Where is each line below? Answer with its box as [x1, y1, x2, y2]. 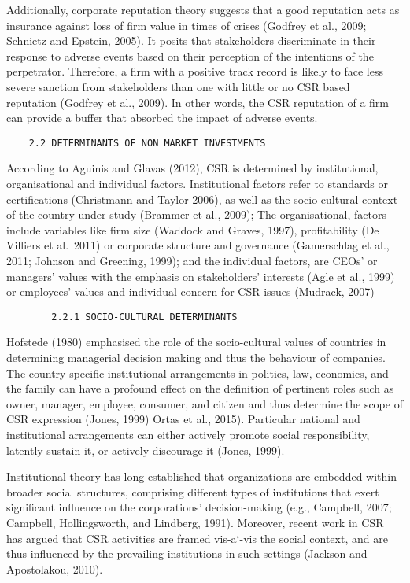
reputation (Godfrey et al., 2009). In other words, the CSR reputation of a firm [6, 94, 389, 110]
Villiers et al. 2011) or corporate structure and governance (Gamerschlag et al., [6, 237, 390, 253]
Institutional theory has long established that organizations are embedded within [6, 468, 397, 485]
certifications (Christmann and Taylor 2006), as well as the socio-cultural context [6, 190, 398, 207]
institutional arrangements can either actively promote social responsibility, [6, 426, 370, 442]
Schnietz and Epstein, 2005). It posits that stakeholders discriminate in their [6, 32, 376, 49]
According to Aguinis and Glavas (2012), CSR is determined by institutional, [6, 160, 379, 176]
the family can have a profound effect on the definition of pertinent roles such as [6, 380, 394, 397]
